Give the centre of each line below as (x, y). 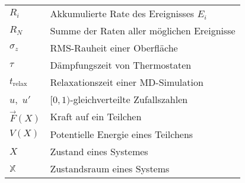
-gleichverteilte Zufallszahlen (129, 99)
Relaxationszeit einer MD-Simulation (127, 82)
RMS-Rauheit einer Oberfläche (114, 48)
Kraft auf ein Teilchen (96, 117)
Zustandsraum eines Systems (110, 168)
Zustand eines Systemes (99, 151)
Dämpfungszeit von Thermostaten (121, 65)
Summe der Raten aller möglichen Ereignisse (143, 30)
